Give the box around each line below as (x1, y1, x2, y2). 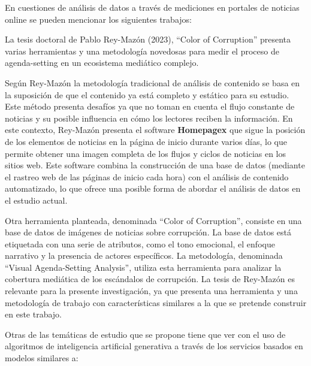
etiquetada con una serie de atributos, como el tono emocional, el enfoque (5, 237, 275, 250)
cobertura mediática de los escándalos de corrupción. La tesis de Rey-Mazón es (5, 273, 295, 285)
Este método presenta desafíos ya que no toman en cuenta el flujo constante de (5, 100, 295, 113)
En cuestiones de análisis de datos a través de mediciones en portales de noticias (5, 1, 300, 13)
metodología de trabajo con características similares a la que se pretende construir (5, 296, 307, 308)
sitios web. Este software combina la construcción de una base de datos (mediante (5, 159, 305, 171)
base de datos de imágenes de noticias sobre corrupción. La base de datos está (5, 226, 292, 238)
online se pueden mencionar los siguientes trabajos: (5, 13, 192, 25)
